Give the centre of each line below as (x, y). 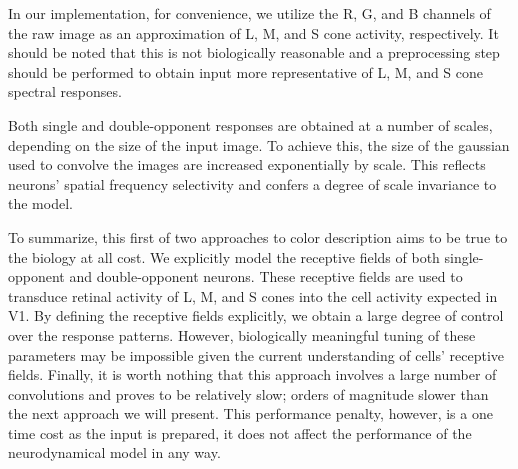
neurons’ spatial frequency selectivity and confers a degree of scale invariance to (252, 183)
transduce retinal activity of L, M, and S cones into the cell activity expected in (253, 295)
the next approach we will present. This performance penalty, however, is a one (250, 413)
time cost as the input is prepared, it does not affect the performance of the (240, 432)
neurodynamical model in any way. (114, 452)
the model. (40, 203)
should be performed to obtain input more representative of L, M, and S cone (246, 71)
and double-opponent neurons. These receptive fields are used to (266, 276)
